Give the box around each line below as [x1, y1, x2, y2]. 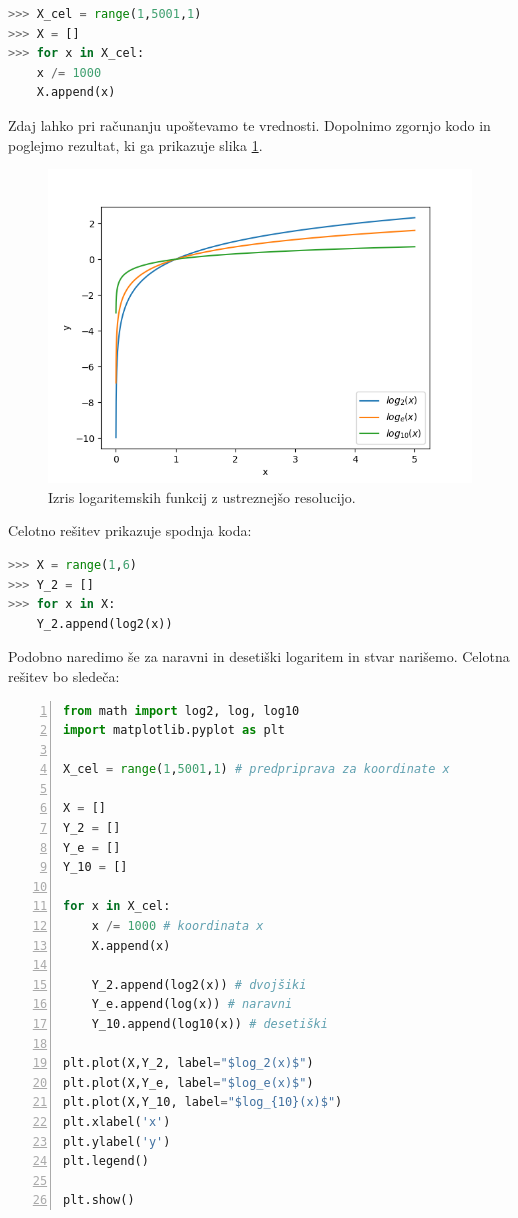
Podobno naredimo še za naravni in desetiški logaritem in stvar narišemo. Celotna [8, 646, 510, 667]
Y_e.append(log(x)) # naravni [91, 997, 293, 1012]
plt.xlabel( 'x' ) [63, 1114, 171, 1129]
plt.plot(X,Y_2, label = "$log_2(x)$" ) [63, 1056, 314, 1071]
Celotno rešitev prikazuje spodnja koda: [8, 520, 252, 541]
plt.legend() [63, 1154, 149, 1169]
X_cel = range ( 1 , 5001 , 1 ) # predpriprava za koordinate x [63, 762, 450, 777]
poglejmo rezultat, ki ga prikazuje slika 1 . [8, 134, 263, 155]
